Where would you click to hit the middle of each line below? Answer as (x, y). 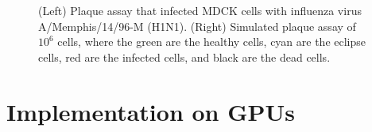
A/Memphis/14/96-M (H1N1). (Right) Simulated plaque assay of (197, 26)
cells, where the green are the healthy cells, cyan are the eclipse (211, 41)
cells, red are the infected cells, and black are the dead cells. (184, 57)
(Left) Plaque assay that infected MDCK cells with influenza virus (200, 10)
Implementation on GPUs (151, 111)
